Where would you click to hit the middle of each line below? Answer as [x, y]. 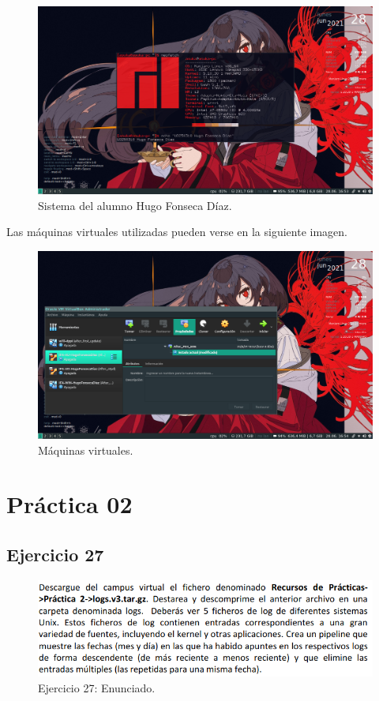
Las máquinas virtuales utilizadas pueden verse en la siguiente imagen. [177, 232]
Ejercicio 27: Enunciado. [97, 688]
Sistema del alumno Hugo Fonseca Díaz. [135, 205]
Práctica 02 [69, 504]
